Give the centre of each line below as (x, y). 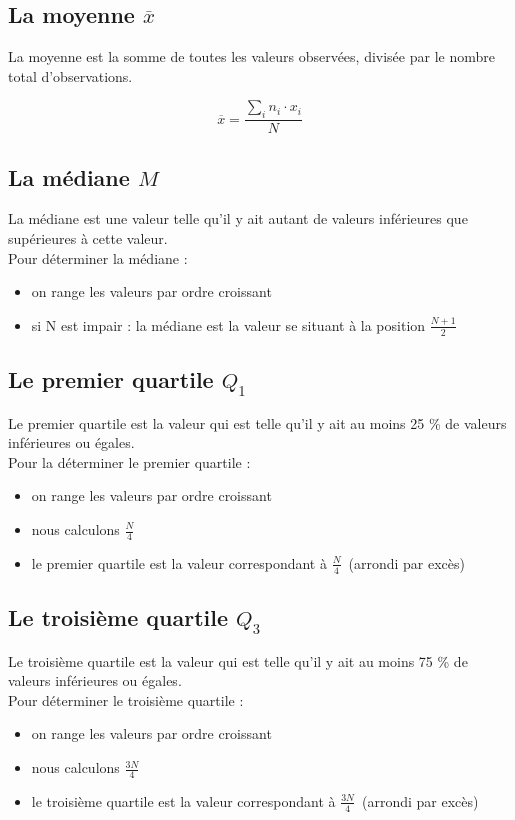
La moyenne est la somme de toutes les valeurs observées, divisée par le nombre (251, 56)
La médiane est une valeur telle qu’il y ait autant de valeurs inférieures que (238, 218)
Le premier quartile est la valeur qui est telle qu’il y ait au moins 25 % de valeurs (257, 422)
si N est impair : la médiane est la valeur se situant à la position (228, 324)
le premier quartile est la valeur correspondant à (179, 562)
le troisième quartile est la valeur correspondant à (183, 800)
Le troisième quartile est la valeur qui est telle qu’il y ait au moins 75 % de (238, 660)
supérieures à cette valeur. (88, 238)
